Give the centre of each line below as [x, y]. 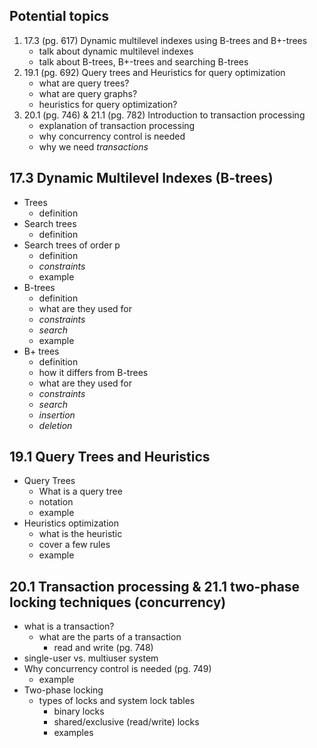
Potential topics [59, 16]
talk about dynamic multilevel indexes [116, 51]
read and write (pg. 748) [103, 648]
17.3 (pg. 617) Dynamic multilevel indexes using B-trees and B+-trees [165, 40]
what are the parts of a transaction [110, 637]
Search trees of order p [72, 245]
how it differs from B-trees [93, 372]
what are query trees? [84, 83]
